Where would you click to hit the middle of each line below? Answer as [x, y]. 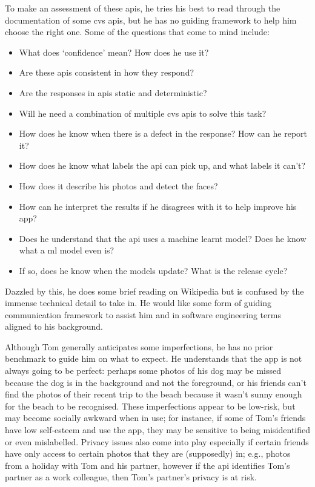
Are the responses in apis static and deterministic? [113, 92]
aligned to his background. [54, 326]
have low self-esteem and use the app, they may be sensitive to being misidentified [158, 430]
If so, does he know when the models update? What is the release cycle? [153, 270]
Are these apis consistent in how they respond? [107, 72]
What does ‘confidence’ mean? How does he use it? [114, 52]
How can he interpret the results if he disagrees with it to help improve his [158, 206]
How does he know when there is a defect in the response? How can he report [163, 133]
